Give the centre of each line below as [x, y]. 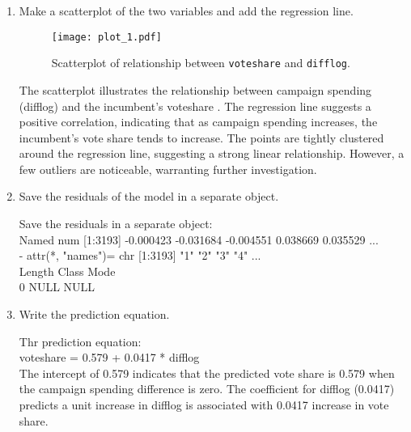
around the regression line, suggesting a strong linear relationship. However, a [212, 153]
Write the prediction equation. [94, 314]
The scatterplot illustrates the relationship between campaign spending [195, 89]
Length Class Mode [67, 271]
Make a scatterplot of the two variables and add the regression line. [186, 11]
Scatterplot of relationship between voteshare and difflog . [201, 63]
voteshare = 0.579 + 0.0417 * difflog [109, 357]
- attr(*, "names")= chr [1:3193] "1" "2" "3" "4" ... [140, 255]
